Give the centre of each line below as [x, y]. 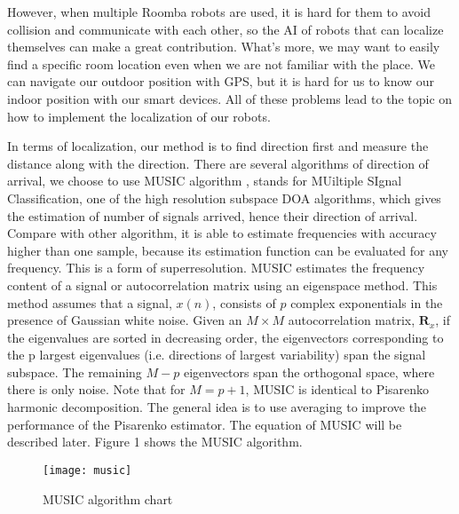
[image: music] [87, 470]
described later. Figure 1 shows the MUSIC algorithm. [155, 442]
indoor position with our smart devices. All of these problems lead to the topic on [230, 98]
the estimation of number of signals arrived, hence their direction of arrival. [213, 215]
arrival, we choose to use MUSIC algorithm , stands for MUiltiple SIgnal [205, 181]
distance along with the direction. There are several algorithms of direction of [218, 163]
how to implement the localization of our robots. [139, 116]
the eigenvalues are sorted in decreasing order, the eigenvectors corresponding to [226, 337]
